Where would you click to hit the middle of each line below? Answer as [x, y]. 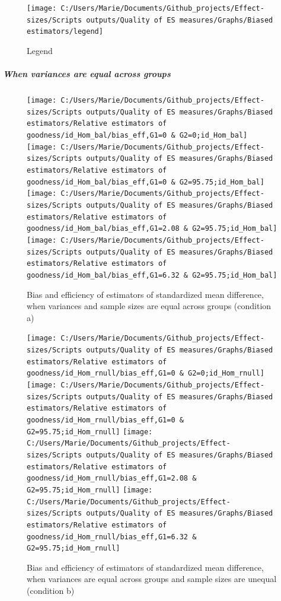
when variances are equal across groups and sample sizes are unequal [152, 579]
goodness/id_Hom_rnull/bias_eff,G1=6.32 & [112, 537]
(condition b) [51, 591]
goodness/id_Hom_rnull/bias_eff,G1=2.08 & [112, 478]
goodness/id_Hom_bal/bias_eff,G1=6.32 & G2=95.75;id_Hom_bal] [152, 275]
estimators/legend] [65, 32]
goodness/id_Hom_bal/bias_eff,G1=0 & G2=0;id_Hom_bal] [137, 136]
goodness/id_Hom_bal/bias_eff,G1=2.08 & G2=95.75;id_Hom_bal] [152, 229]
